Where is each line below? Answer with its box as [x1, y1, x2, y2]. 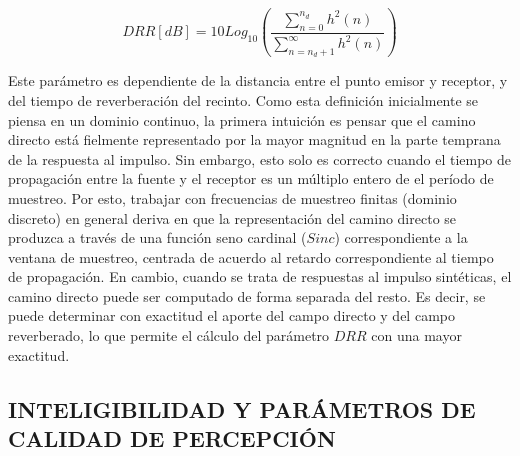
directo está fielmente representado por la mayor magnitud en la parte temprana [8, 129, 501, 150]
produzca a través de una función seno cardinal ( [8, 227, 307, 248]
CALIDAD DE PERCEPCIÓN [8, 423, 336, 454]
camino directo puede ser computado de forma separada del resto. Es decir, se [8, 285, 486, 306]
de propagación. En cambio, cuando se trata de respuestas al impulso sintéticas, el [8, 266, 512, 287]
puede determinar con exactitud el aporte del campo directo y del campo [8, 305, 455, 326]
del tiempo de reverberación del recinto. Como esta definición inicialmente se [8, 89, 479, 110]
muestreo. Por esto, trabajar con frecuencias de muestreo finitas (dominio [8, 187, 457, 208]
